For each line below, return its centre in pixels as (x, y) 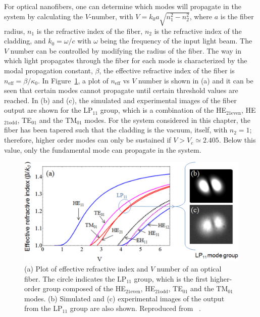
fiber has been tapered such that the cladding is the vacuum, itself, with (116, 130)
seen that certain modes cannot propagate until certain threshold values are (121, 90)
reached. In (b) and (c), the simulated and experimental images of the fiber (120, 100)
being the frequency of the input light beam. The (176, 41)
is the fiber (237, 16)
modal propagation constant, (48, 70)
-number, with (111, 16)
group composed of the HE (84, 288)
